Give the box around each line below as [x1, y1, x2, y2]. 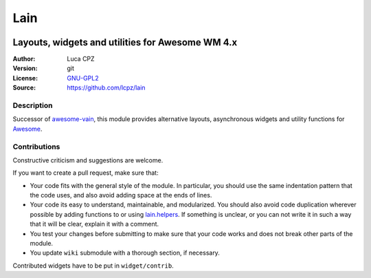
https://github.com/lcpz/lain [67, 83, 146, 92]
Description [12, 100, 53, 110]
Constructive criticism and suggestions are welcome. [12, 156, 164, 164]
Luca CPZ [67, 55, 95, 63]
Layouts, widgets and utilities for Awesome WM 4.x [12, 36, 238, 48]
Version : [12, 64, 38, 72]
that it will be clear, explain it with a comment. [30, 220, 159, 228]
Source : [12, 83, 36, 92]
